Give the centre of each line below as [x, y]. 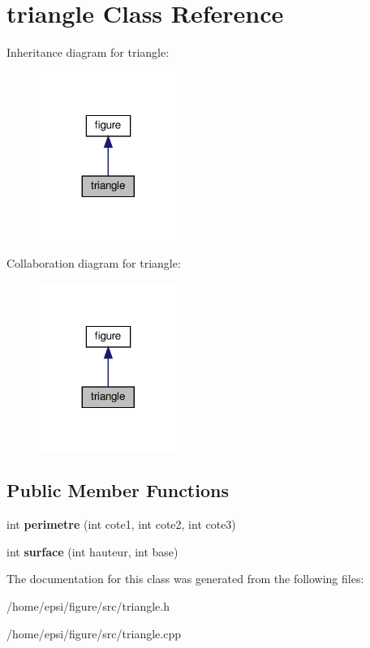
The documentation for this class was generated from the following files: [185, 579]
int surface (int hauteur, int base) [92, 551]
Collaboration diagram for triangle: [94, 263]
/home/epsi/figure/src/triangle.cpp [94, 633]
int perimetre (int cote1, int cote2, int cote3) [121, 524]
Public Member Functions [118, 490]
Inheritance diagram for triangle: [88, 52]
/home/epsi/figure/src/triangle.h [88, 605]
